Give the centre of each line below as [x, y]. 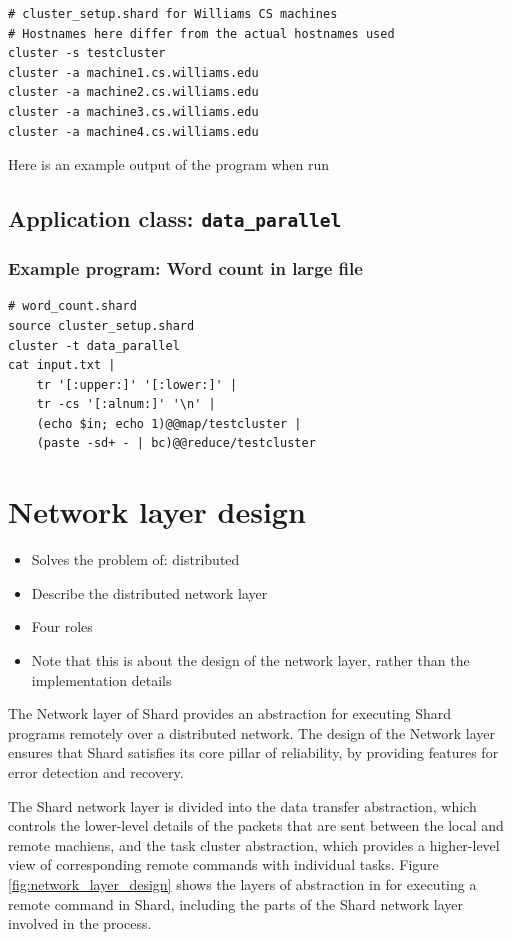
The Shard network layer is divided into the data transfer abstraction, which [242, 805]
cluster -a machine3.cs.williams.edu [133, 111]
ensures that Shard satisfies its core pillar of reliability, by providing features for [253, 752]
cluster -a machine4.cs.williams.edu [133, 131]
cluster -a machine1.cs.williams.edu [133, 72]
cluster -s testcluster [87, 53]
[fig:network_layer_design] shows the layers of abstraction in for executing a [242, 883]
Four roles [62, 626]
